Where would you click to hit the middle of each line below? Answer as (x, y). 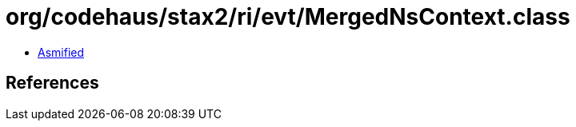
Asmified (61, 52)
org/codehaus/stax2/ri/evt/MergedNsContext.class (288, 17)
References (52, 83)
